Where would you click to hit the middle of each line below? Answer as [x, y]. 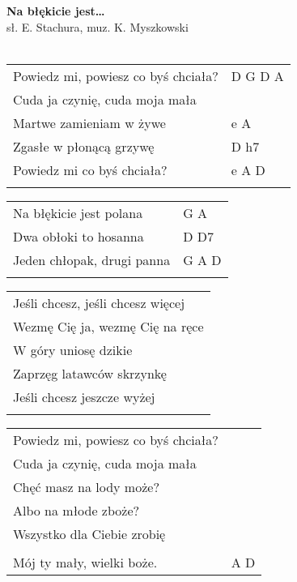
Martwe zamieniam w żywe [89, 122]
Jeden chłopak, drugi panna [92, 259]
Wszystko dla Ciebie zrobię [89, 533]
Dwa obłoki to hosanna [78, 236]
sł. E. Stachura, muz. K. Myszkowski [98, 26]
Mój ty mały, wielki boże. [85, 562]
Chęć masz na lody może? [86, 486]
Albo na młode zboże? [76, 510]
